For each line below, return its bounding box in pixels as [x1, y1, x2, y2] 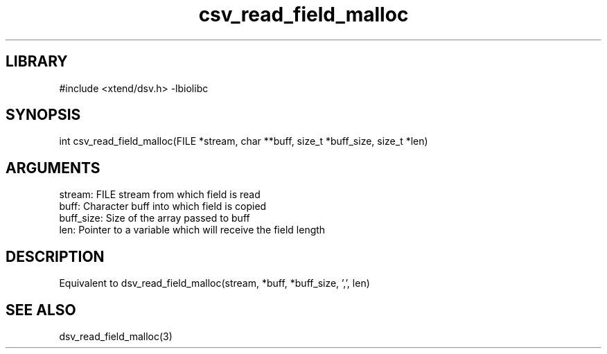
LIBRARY [6, 53, 68, 71]
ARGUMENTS [6, 159, 100, 177]
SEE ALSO [6, 301, 76, 319]
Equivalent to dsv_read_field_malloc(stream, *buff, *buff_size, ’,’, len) [59, 277, 370, 290]
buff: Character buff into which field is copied [59, 200, 267, 213]
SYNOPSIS [6, 106, 81, 124]
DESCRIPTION [6, 247, 105, 265]
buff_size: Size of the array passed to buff [59, 212, 250, 224]
